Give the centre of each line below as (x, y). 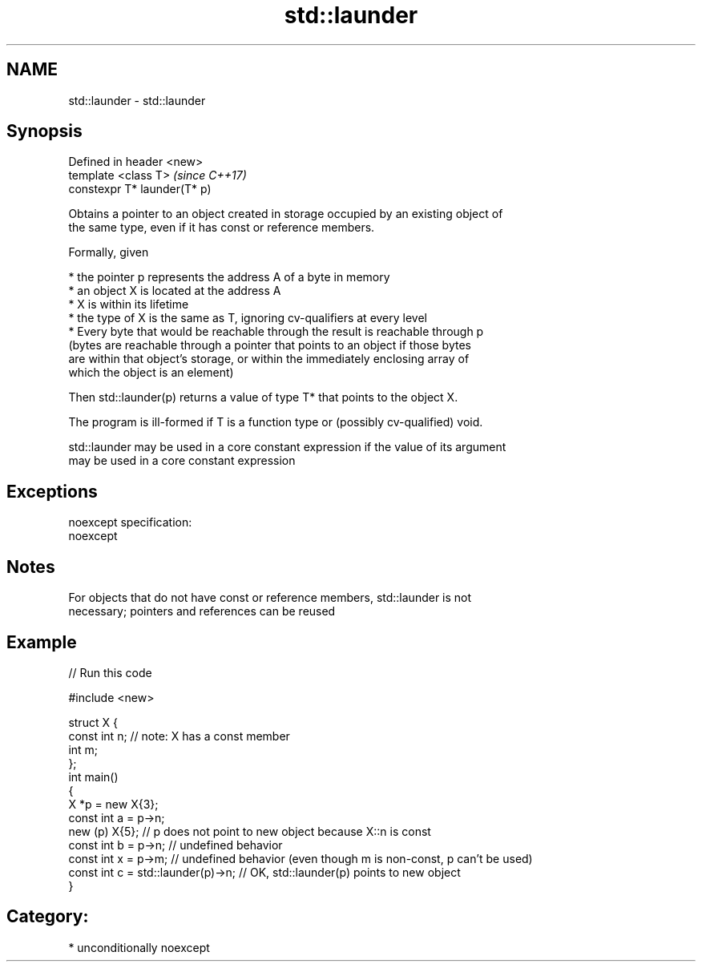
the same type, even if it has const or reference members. (222, 228)
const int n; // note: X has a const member (179, 736)
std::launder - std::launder (137, 100)
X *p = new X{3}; (113, 804)
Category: (48, 917)
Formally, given (109, 252)
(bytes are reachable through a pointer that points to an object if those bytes (270, 345)
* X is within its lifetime (129, 305)
